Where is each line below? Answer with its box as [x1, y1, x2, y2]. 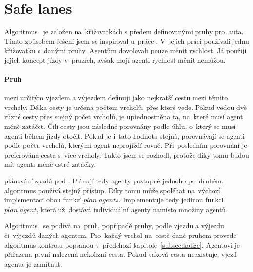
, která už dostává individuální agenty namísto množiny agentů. [36, 204, 228, 214]
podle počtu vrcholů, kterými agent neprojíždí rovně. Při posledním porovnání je [4, 140, 247, 150]
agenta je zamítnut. [4, 258, 62, 269]
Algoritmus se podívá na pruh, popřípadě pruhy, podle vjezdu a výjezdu [4, 220, 224, 231]
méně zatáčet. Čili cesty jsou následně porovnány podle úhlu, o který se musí [4, 121, 236, 131]
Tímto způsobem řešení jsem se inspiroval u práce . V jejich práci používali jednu [4, 36, 249, 46]
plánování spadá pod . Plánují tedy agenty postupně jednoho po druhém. [4, 176, 224, 186]
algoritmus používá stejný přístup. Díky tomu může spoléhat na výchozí [4, 185, 220, 195]
